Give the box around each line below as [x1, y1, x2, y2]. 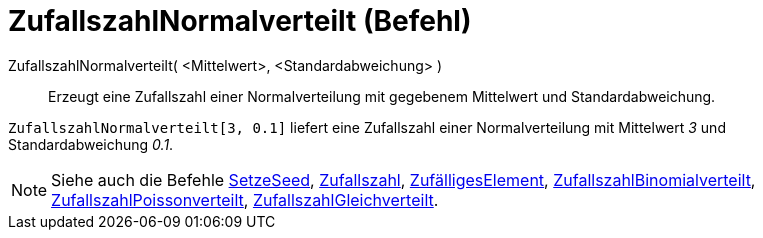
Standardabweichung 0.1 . [8, 135, 174, 153]
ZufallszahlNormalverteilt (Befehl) [8, 4, 472, 38]
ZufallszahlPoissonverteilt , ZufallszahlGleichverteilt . [51, 189, 439, 210]
